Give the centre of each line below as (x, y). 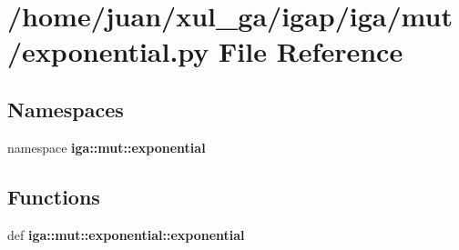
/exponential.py (108, 51)
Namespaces (66, 109)
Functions (54, 196)
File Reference (311, 51)
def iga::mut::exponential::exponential (126, 234)
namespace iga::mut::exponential (107, 147)
